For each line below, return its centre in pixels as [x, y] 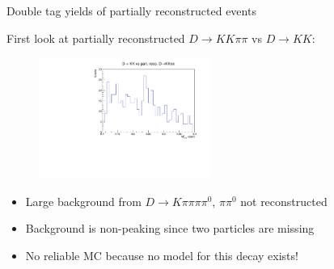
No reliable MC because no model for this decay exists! [162, 255]
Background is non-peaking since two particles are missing [170, 228]
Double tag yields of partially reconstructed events [131, 11]
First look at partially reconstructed [96, 38]
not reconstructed [284, 201]
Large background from [83, 201]
